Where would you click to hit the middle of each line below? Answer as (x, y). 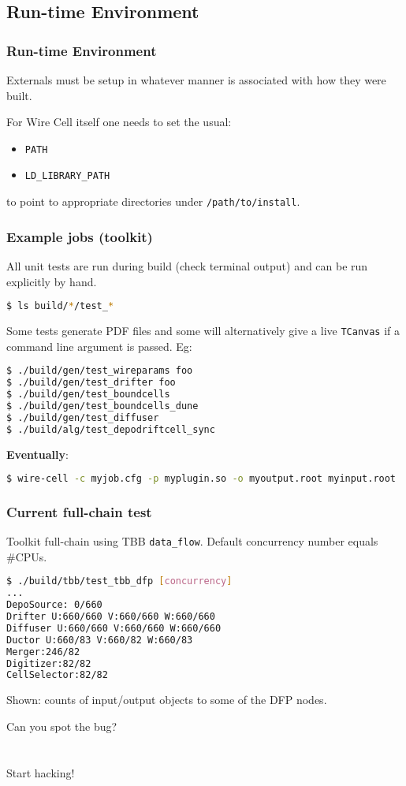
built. (19, 95)
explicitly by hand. (52, 281)
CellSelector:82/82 (57, 675)
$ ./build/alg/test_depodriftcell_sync (111, 429)
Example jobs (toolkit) (80, 236)
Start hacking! (41, 772)
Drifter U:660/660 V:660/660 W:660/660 (111, 617)
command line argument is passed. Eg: (99, 346)
